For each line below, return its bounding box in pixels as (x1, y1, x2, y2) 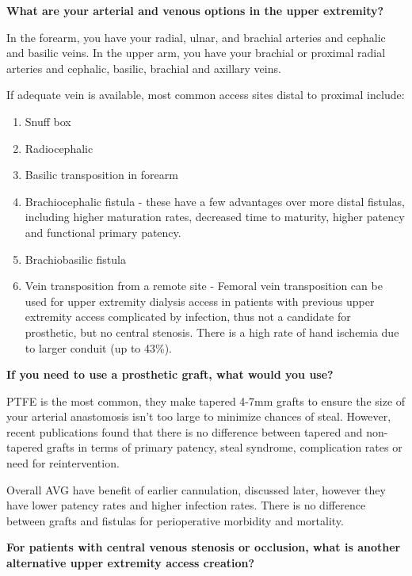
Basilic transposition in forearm (25, 166, 178, 183)
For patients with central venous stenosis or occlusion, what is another (6, 539, 401, 555)
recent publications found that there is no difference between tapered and (6, 423, 363, 440)
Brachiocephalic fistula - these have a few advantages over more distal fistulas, (25, 193, 405, 209)
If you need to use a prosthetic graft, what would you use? (6, 366, 334, 383)
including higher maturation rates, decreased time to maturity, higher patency (25, 208, 405, 225)
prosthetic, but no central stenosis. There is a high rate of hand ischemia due (25, 323, 399, 340)
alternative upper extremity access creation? (6, 555, 255, 571)
